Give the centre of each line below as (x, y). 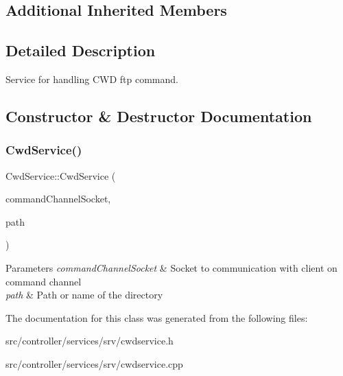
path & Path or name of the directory (84, 295)
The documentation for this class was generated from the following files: (157, 317)
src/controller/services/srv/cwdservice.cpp (94, 363)
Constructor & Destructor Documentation (159, 116)
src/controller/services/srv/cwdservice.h (90, 341)
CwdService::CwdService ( (61, 175)
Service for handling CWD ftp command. (92, 79)
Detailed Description (81, 50)
